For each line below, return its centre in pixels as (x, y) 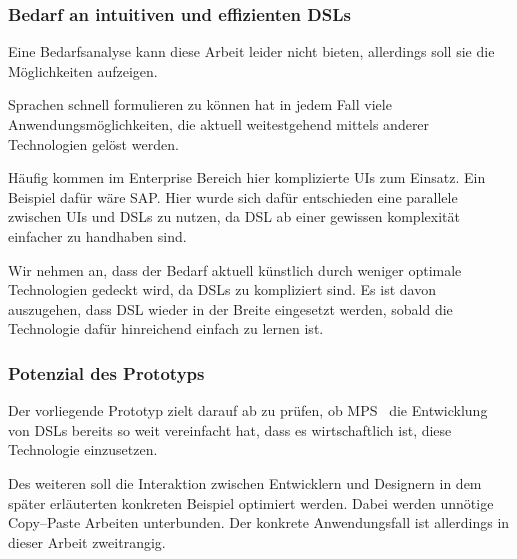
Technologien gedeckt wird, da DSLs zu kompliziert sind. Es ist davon (222, 289)
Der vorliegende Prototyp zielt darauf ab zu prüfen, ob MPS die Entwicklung (248, 410)
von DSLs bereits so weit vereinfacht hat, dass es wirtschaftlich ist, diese (230, 429)
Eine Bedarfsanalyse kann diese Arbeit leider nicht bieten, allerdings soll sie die (251, 51)
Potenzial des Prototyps (106, 372)
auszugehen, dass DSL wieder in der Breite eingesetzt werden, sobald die (230, 308)
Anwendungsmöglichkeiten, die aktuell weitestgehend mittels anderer (219, 124)
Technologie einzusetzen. (83, 449)
